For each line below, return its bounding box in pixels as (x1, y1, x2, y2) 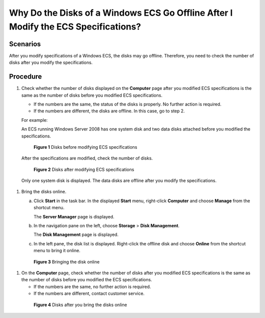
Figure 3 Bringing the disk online (33, 259, 100, 265)
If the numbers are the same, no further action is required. (33, 284, 151, 290)
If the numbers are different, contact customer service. (33, 291, 145, 296)
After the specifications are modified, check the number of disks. (21, 155, 153, 161)
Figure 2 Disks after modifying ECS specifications (33, 166, 134, 172)
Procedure (9, 73, 42, 81)
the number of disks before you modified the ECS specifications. (21, 277, 152, 283)
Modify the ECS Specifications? (9, 21, 141, 32)
